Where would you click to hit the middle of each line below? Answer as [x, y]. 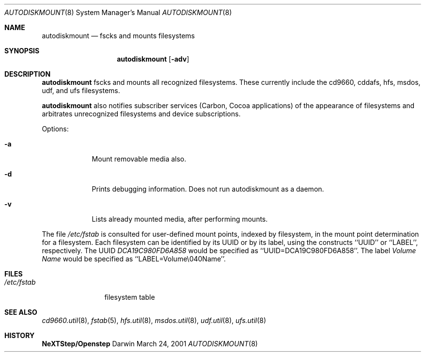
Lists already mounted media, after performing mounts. [180, 219]
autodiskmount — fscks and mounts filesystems [118, 36]
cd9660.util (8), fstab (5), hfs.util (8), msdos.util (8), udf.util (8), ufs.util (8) [154, 320]
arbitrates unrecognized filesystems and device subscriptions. [141, 114]
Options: [55, 129]
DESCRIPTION [28, 74]
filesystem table [130, 297]
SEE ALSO [21, 312]
